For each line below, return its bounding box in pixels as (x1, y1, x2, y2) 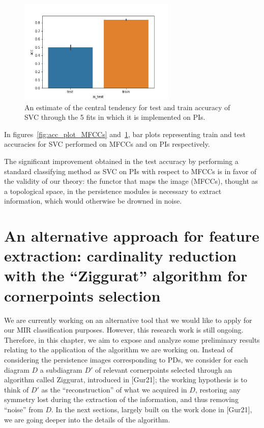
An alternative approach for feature (4, 225, 259, 246)
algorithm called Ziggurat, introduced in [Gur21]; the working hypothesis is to (4, 374, 247, 385)
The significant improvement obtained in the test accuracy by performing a (4, 155, 239, 166)
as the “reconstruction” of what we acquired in (41, 384, 187, 394)
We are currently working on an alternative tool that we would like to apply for (4, 314, 252, 325)
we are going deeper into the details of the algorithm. (4, 414, 170, 424)
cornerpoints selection (4, 285, 161, 306)
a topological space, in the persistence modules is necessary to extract (4, 185, 222, 196)
